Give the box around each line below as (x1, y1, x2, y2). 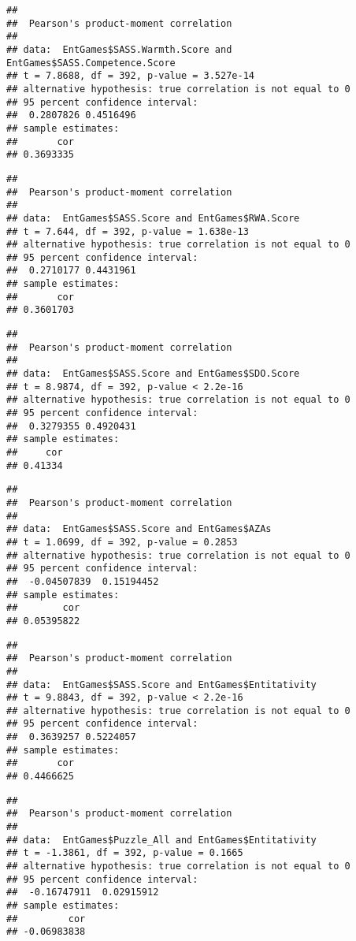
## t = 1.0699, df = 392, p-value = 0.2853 (6, 536, 238, 548)
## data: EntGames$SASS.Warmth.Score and (6, 43, 232, 55)
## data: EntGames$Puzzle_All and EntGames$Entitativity (6, 834, 317, 846)
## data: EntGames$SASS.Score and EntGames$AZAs (6, 523, 272, 535)
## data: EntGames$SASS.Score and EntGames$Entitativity (6, 679, 317, 690)
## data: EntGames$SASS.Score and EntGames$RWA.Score (6, 212, 300, 224)
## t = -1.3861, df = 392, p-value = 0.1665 (6, 847, 243, 859)
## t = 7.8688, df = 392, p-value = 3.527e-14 (6, 70, 254, 82)
